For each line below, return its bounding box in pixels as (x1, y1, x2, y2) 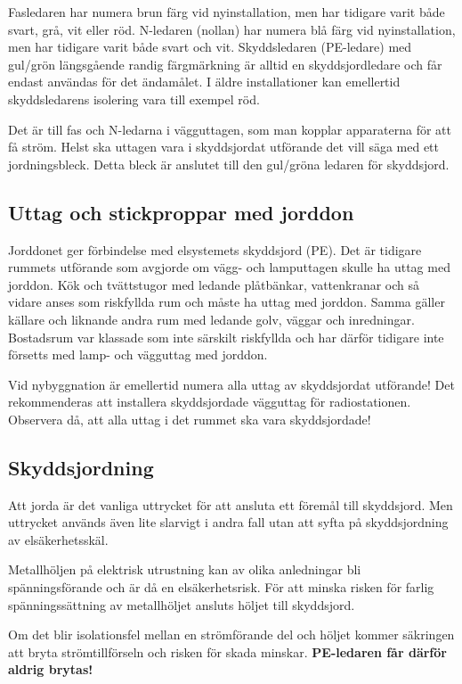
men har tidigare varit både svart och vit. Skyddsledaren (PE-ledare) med (8, 37, 412, 56)
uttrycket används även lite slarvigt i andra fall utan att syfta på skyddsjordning (8, 513, 449, 532)
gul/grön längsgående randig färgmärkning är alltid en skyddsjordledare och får (8, 54, 442, 73)
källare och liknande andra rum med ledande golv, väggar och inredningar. (8, 309, 415, 328)
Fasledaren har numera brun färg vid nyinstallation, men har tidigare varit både (8, 3, 445, 21)
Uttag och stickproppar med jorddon (8, 198, 354, 226)
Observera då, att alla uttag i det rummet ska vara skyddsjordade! (8, 409, 371, 428)
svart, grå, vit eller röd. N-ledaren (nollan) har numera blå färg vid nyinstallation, (8, 20, 456, 38)
